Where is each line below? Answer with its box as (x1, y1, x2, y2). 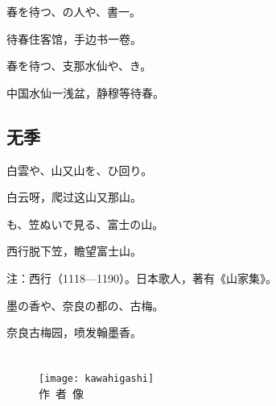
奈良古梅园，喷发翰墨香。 (6, 324, 142, 341)
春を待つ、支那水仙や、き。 (6, 57, 152, 74)
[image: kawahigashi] (39, 372, 154, 384)
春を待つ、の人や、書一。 (6, 3, 142, 19)
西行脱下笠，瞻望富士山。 (6, 242, 142, 259)
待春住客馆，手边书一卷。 (6, 30, 142, 47)
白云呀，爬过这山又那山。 (6, 188, 142, 205)
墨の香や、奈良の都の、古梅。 (6, 296, 164, 313)
